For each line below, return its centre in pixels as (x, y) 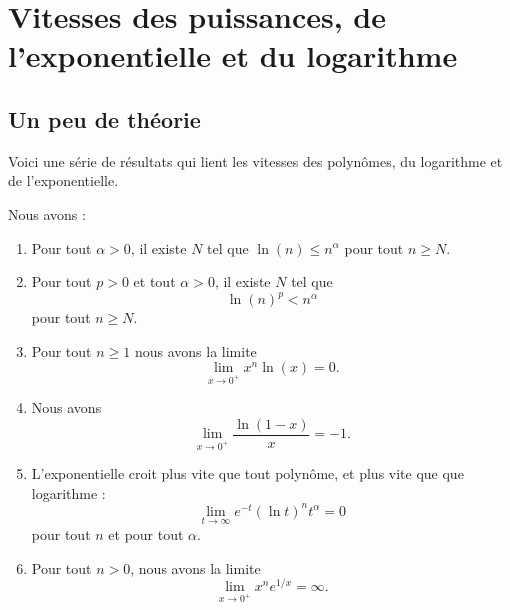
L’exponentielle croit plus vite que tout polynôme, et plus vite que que (247, 473)
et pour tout (146, 533)
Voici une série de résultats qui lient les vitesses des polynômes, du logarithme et (255, 160)
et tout (154, 281)
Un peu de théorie (104, 118)
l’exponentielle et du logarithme (233, 55)
